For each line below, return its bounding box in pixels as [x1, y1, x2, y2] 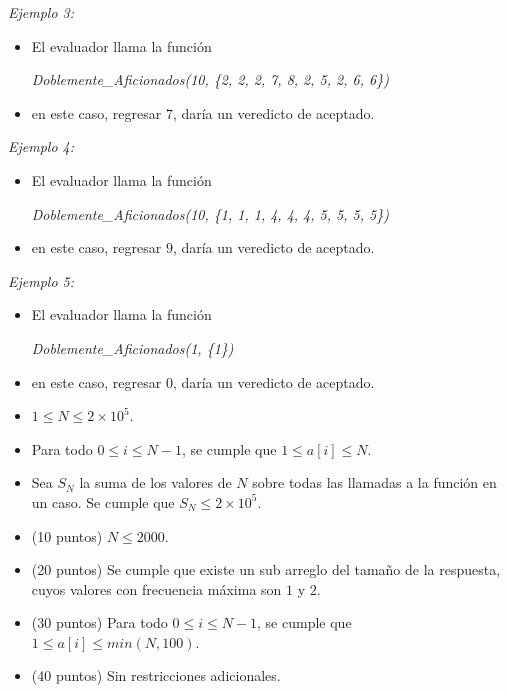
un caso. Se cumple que [31, 491, 175, 512]
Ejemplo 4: [8, 136, 75, 157]
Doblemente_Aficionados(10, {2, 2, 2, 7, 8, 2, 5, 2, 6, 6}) [31, 69, 389, 90]
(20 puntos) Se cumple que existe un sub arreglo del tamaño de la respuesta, [31, 559, 501, 580]
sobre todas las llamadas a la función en [252, 472, 497, 493]
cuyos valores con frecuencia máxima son [31, 578, 282, 599]
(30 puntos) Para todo [31, 612, 168, 633]
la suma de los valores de [79, 472, 232, 493]
